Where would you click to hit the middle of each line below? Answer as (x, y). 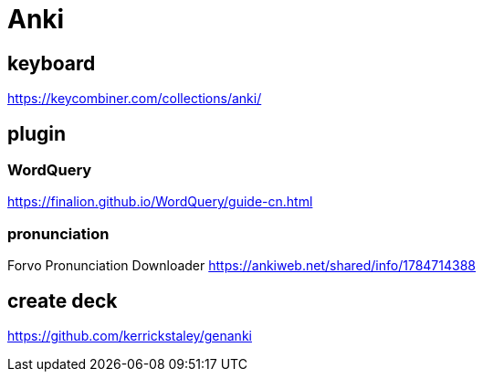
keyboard (52, 63)
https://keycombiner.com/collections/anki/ (135, 99)
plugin (37, 133)
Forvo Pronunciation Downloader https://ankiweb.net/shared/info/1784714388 (241, 266)
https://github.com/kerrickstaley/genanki (130, 335)
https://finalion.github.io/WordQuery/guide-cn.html (160, 202)
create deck (63, 300)
